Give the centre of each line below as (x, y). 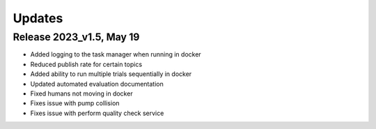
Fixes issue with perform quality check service (97, 113)
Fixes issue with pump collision (75, 103)
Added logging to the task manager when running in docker (116, 54)
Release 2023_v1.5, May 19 (76, 37)
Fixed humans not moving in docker (81, 93)
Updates (38, 18)
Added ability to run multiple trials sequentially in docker (111, 74)
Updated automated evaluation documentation (97, 84)
